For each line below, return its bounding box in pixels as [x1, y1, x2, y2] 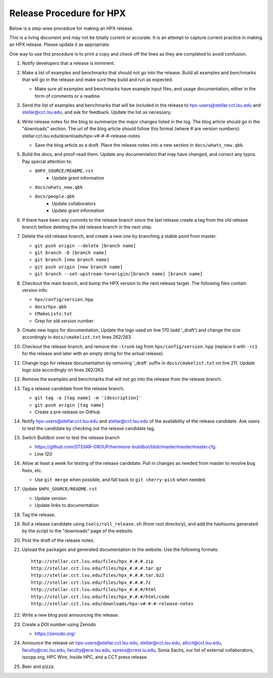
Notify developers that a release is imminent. [22, 60, 115, 66]
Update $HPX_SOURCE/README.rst [22, 486, 98, 492]
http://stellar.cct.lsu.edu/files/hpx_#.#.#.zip [31, 558, 154, 564]
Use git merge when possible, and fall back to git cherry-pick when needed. [34, 477, 207, 483]
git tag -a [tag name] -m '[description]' [34, 395, 142, 401]
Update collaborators [52, 200, 96, 206]
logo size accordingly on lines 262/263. [22, 367, 105, 373]
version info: [22, 287, 48, 293]
